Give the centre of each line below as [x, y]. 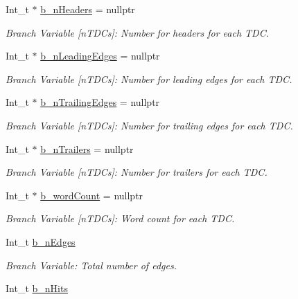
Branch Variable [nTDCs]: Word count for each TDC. [120, 218]
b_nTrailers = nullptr [87, 148]
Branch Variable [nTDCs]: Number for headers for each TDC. [137, 32]
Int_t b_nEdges [41, 241]
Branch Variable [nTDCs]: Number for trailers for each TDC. [137, 172]
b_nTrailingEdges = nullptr [100, 102]
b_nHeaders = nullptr [88, 9]
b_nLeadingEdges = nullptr [100, 56]
